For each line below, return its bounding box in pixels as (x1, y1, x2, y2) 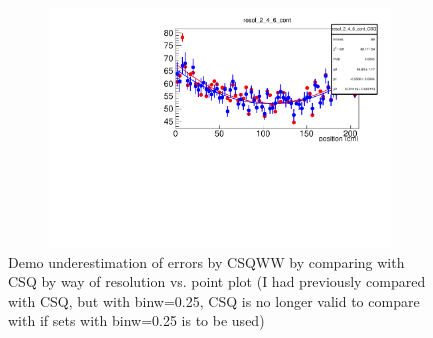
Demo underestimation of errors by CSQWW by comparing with (8, 251, 405, 272)
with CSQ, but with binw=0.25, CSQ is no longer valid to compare (8, 290, 420, 311)
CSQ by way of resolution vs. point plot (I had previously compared (8, 271, 426, 292)
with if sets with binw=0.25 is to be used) (8, 310, 265, 331)
